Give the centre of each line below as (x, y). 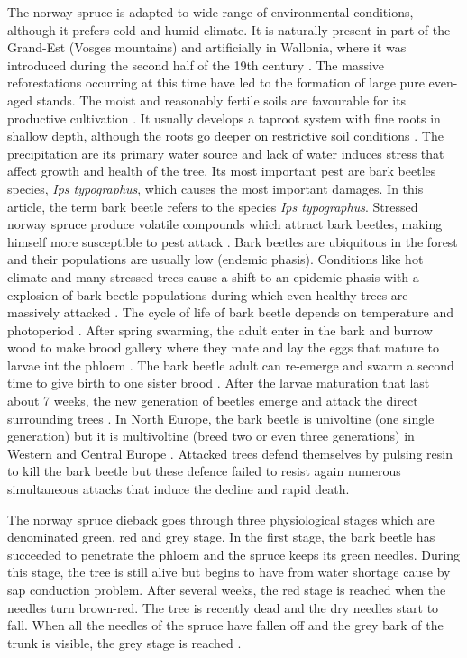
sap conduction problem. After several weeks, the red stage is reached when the (227, 589)
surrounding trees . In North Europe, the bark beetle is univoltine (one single (221, 418)
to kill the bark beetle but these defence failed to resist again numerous (204, 471)
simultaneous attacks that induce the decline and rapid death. (179, 489)
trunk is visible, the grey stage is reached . (124, 642)
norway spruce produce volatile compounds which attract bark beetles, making (225, 224)
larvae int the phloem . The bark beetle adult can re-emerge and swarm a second (231, 365)
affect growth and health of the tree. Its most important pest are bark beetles (222, 171)
